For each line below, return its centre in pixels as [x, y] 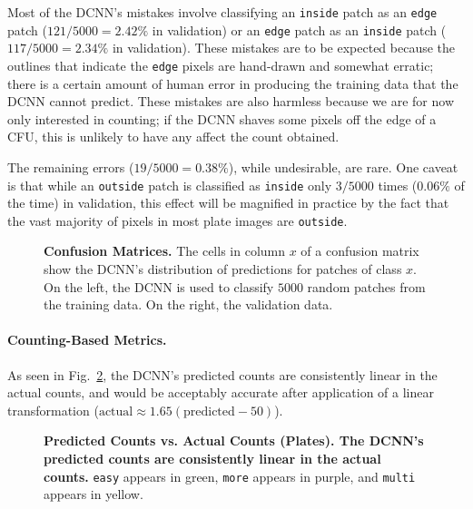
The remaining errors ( [71, 166]
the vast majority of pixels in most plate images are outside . [177, 220]
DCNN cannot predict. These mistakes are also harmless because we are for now [231, 101]
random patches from [366, 286]
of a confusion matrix [360, 251]
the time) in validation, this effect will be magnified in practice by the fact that [228, 203]
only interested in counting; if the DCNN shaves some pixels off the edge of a [222, 118]
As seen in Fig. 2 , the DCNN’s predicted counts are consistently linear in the [222, 374]
